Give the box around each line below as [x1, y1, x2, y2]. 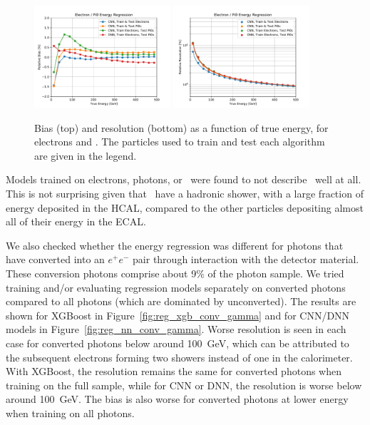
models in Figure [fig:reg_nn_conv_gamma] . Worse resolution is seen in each [6, 322, 346, 337]
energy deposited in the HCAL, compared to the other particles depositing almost [6, 200, 364, 215]
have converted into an [6, 252, 105, 267]
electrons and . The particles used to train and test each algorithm [34, 134, 325, 149]
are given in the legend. [34, 148, 137, 163]
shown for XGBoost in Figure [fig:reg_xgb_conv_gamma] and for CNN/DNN [6, 307, 350, 322]
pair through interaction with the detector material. [133, 252, 359, 267]
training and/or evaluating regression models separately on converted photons [6, 280, 346, 295]
